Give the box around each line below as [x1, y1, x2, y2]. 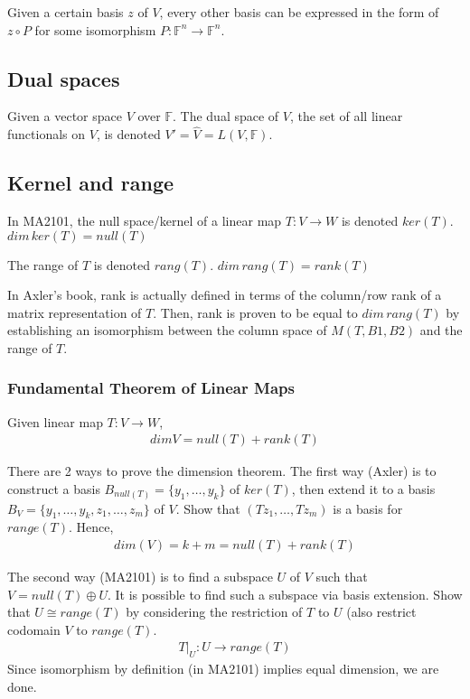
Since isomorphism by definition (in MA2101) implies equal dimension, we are [7, 659, 439, 678]
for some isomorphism [34, 20, 156, 39]
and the [419, 321, 463, 340]
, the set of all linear [289, 107, 403, 126]
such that [315, 566, 368, 585]
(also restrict [346, 602, 417, 621]
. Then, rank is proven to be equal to [153, 303, 358, 322]
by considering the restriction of [126, 602, 303, 621]
